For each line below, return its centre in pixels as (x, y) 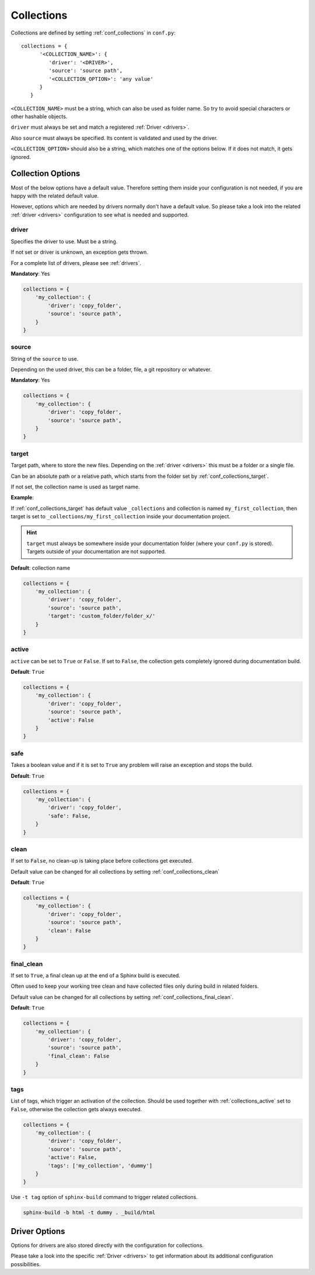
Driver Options (38, 1231)
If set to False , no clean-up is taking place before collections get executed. (102, 861)
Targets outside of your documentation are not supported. (96, 552)
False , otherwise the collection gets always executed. (76, 1109)
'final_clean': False (78, 1056)
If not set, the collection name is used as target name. (75, 487)
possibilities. (26, 1264)
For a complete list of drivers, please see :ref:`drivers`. (76, 263)
